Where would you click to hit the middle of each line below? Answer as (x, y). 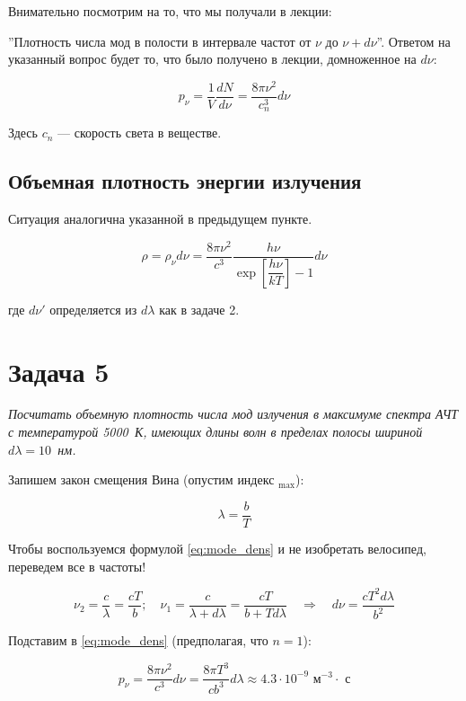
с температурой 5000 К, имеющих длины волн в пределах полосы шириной (215, 432)
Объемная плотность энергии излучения (185, 181)
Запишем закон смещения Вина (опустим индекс (141, 479)
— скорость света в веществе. (140, 133)
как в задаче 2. (199, 309)
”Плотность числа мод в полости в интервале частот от (160, 41)
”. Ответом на (413, 41)
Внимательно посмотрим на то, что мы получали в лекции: (170, 11)
